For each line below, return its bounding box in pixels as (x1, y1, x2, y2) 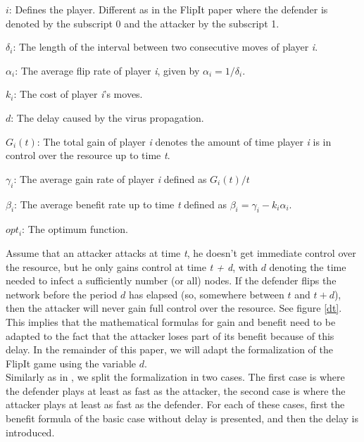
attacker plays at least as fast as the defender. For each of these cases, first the (6, 397, 345, 412)
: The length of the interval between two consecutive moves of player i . (13, 39, 318, 54)
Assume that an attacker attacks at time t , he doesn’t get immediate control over (6, 245, 356, 260)
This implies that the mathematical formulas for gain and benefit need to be (6, 314, 336, 329)
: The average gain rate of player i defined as (13, 171, 207, 186)
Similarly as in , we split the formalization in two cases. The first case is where (6, 370, 345, 384)
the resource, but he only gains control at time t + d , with (6, 259, 258, 274)
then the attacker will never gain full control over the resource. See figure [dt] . (6, 301, 342, 315)
